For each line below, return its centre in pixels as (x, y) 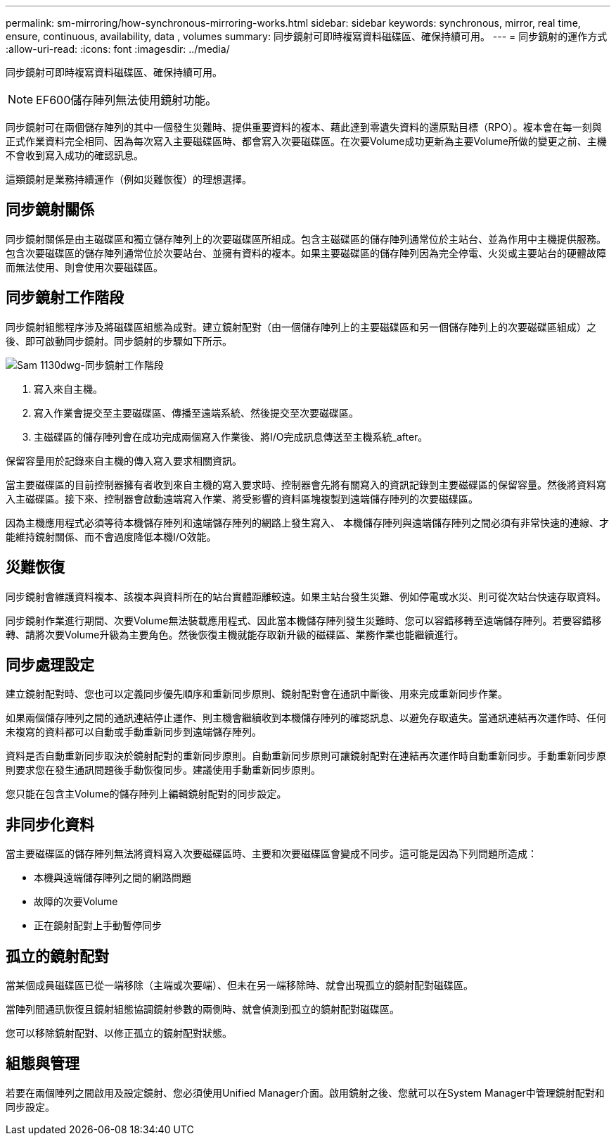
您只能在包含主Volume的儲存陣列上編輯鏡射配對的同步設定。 (146, 794)
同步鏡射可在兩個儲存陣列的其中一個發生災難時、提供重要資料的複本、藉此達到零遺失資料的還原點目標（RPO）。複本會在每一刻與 (304, 127)
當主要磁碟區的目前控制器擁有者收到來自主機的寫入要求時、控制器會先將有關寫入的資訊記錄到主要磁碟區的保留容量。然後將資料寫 (306, 484)
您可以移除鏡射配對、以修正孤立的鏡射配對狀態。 (119, 1033)
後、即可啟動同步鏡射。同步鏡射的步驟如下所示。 (119, 341)
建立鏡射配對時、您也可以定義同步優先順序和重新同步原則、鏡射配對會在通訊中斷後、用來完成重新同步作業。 (257, 694)
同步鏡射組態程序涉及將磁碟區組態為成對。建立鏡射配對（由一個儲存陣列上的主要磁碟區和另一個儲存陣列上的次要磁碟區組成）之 (301, 327)
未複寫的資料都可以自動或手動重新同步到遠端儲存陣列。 (134, 732)
